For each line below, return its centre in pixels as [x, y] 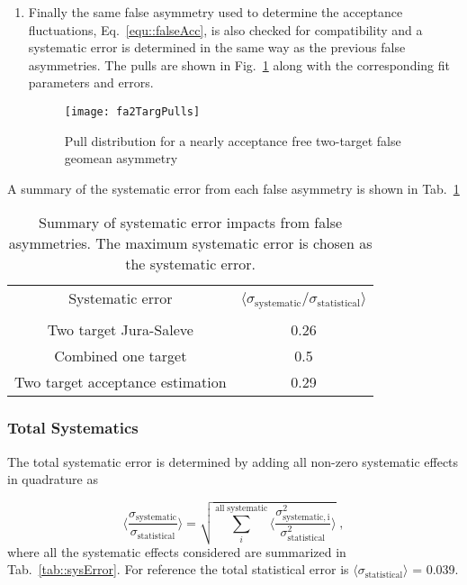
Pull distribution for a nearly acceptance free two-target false [233, 140]
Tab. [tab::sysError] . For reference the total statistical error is [178, 569]
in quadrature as [53, 479]
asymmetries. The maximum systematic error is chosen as [190, 243]
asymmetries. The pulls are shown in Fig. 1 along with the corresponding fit [239, 64]
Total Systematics [73, 428]
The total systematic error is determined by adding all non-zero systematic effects [233, 461]
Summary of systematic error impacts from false [191, 223]
